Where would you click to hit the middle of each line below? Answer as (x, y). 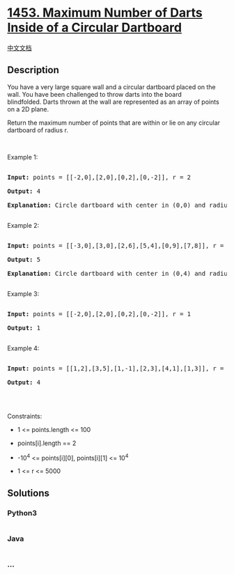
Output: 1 (24, 328)
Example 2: (23, 225)
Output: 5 (24, 259)
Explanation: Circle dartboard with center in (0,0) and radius (119, 205)
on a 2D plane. (28, 109)
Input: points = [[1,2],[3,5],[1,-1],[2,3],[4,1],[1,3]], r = (116, 368)
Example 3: (23, 293)
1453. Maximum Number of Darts (105, 13)
